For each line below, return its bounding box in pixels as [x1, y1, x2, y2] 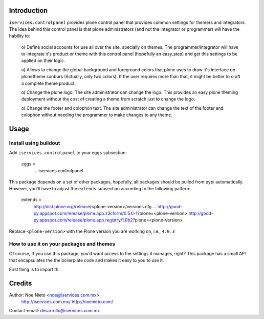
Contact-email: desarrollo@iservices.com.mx [9, 308, 100, 314]
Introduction [9, 6, 48, 15]
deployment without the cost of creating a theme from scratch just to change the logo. [21, 96, 195, 102]
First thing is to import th [9, 266, 59, 272]
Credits [9, 279, 32, 287]
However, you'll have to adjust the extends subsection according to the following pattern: [9, 185, 191, 191]
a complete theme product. [21, 80, 76, 86]
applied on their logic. [21, 58, 66, 63]
